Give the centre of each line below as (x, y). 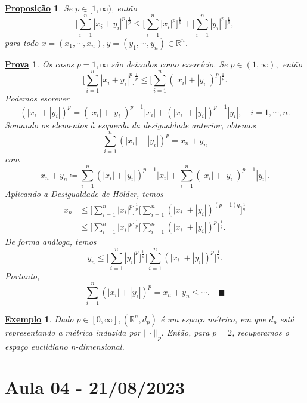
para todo (22, 42)
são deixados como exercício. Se (169, 64)
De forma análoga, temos (51, 242)
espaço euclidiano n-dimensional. (65, 346)
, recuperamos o (261, 332)
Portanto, (22, 276)
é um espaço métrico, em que (213, 319)
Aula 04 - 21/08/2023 (95, 387)
